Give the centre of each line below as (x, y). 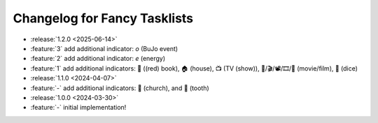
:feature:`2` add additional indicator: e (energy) (98, 59)
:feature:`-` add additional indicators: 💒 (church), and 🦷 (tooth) (120, 88)
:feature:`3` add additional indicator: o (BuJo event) (104, 48)
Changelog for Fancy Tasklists (103, 18)
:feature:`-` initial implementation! (78, 108)
